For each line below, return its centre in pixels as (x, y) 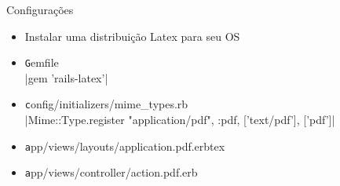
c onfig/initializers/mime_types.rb (106, 104)
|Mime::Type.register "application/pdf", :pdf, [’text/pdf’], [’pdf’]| (180, 120)
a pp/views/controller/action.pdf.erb (111, 172)
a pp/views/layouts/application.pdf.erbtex (125, 146)
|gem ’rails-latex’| (66, 77)
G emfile (42, 62)
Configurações (40, 9)
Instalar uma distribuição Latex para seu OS (132, 36)
